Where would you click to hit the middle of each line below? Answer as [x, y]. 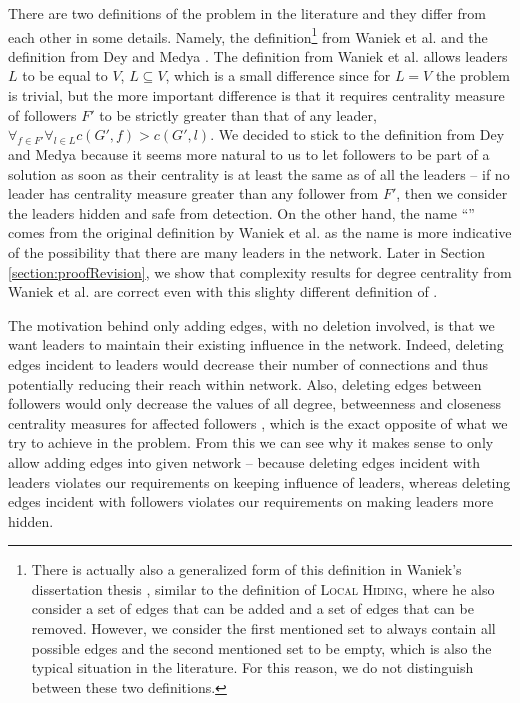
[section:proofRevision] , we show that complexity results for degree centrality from [260, 271]
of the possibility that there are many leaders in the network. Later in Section [247, 251]
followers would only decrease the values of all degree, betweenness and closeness [254, 403]
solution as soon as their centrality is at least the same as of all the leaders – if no [259, 173]
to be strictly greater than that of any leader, [238, 114]
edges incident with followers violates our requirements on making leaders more [251, 501]
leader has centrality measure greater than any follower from [193, 193]
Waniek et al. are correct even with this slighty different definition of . [223, 291]
